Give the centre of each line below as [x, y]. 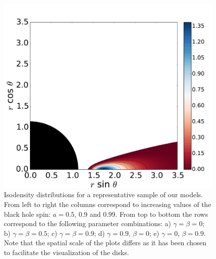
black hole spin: [27, 214]
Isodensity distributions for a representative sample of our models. [104, 194]
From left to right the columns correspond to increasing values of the [108, 204]
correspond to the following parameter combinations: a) [88, 223]
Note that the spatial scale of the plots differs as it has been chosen [105, 243]
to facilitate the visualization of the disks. [67, 252]
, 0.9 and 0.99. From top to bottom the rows [141, 214]
